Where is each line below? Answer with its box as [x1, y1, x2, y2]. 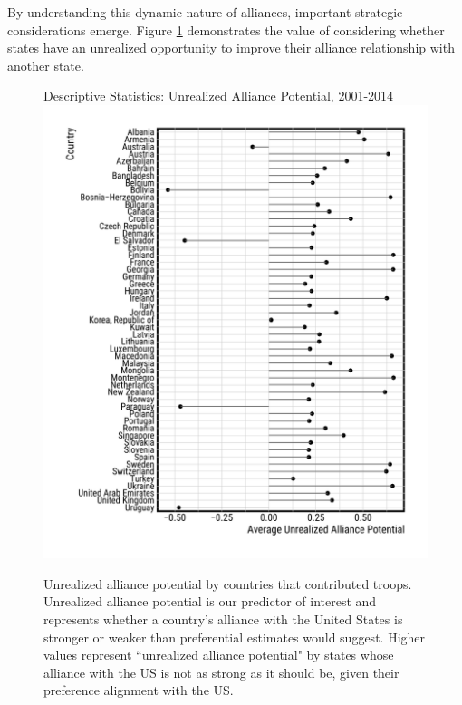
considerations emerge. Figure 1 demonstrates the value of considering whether [7, 20, 445, 39]
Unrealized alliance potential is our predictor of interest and [43, 592, 377, 611]
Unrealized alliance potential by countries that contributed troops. [43, 574, 412, 593]
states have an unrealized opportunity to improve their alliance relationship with [7, 38, 455, 57]
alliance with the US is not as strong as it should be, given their [43, 662, 399, 681]
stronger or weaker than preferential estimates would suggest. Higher [43, 627, 426, 646]
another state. [7, 55, 84, 74]
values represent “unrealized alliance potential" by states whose [43, 645, 394, 664]
